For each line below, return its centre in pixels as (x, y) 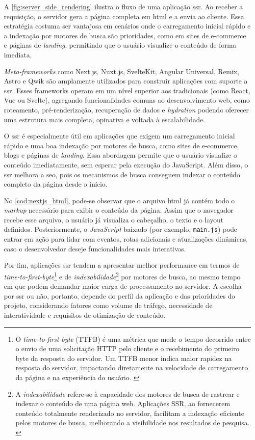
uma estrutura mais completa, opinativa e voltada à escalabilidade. (104, 119)
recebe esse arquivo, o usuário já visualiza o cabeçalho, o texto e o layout (114, 219)
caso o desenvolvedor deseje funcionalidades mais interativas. (95, 248)
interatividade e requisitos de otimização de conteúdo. (85, 315)
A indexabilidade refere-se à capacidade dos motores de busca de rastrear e (127, 394)
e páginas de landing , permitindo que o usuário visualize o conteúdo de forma (120, 45)
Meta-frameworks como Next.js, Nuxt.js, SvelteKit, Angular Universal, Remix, (122, 71)
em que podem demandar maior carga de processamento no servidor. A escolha (123, 286)
